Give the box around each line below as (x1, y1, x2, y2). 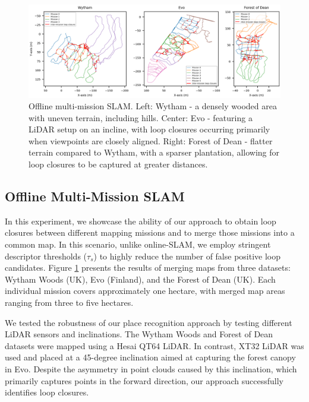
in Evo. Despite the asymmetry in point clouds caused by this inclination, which (5, 363, 297, 375)
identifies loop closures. (5, 386, 89, 398)
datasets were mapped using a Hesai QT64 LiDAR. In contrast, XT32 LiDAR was (5, 339, 304, 352)
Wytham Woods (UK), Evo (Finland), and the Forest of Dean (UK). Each (5, 273, 276, 285)
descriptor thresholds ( (5, 249, 87, 262)
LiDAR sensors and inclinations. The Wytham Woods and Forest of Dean (5, 328, 273, 340)
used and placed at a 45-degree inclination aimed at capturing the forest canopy (5, 351, 296, 363)
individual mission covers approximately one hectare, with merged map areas (5, 284, 285, 297)
